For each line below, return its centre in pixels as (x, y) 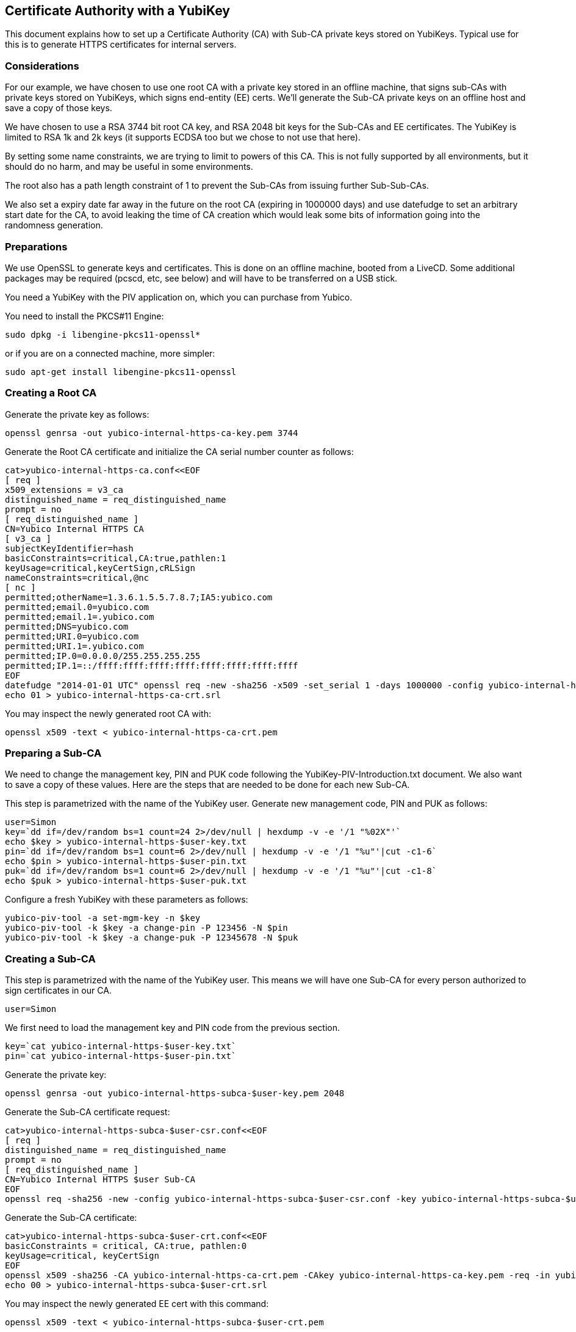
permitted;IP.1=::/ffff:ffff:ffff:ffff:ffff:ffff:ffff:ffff (152, 665)
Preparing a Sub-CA (53, 753)
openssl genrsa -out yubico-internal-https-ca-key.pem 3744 (152, 433)
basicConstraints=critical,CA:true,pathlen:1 (116, 558)
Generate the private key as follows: (77, 414)
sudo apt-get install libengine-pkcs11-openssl (121, 372)
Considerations (42, 66)
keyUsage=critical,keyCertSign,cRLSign (100, 568)
